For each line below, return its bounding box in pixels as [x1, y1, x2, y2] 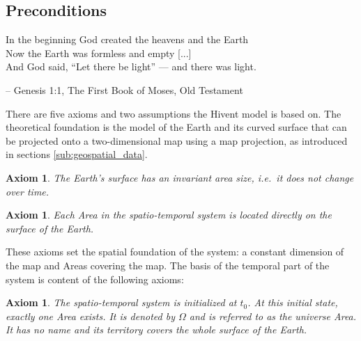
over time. [6, 184, 49, 198]
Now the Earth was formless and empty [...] [6, 45, 192, 60]
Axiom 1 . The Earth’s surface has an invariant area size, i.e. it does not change [6, 170, 354, 184]
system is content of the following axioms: [6, 271, 184, 286]
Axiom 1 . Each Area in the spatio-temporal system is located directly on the [6, 207, 332, 222]
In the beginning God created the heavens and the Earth [6, 32, 249, 47]
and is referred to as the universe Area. [189, 308, 357, 323]
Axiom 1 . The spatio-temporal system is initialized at [6, 295, 237, 310]
